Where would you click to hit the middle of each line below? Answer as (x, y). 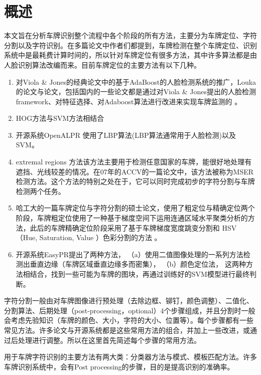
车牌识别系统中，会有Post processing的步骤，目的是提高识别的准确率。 (119, 366)
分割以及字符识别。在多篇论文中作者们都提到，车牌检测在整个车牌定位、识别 (130, 45)
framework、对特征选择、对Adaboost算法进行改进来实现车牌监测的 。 (129, 101)
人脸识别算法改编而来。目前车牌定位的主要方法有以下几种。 (102, 64)
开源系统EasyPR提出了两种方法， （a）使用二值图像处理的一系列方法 (129, 254)
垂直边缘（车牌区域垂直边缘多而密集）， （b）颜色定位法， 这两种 (138, 264)
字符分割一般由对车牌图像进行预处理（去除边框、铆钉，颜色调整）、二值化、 (129, 301)
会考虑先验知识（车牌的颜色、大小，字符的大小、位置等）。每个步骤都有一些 (129, 320)
